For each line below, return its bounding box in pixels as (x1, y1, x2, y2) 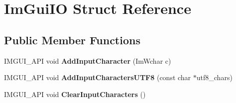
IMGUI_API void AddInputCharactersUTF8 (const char (4, 72, 191, 83)
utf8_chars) (196, 72, 233, 83)
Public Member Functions (4, 32, 140, 47)
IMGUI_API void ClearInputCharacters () (4, 89, 146, 99)
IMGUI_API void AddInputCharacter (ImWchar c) (4, 55, 171, 66)
